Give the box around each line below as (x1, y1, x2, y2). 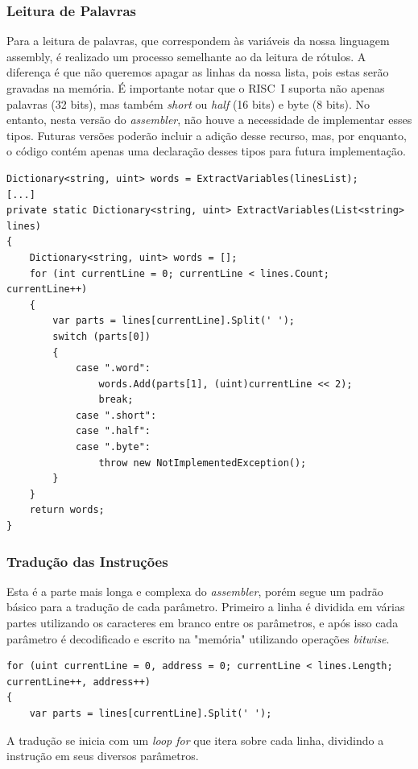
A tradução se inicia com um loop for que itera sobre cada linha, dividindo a (6, 731, 384, 748)
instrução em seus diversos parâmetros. (6, 747, 199, 764)
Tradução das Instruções (6, 551, 168, 571)
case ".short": (75, 409, 157, 421)
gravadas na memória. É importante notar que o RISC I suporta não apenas (6, 80, 385, 96)
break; (98, 394, 134, 406)
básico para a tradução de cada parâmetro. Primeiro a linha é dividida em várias (6, 598, 405, 615)
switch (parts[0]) (52, 330, 151, 342)
